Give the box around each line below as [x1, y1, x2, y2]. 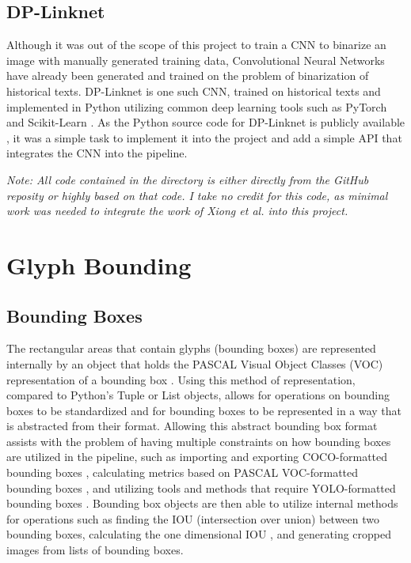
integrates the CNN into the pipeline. [6, 145, 188, 161]
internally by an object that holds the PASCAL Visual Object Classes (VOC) [6, 355, 383, 372]
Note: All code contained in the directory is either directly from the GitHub [6, 171, 369, 187]
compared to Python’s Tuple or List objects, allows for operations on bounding [6, 387, 390, 403]
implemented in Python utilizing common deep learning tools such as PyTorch [6, 98, 387, 115]
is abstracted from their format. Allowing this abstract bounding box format [6, 418, 378, 434]
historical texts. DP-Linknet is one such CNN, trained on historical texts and [6, 82, 381, 99]
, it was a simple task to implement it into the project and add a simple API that [6, 129, 402, 145]
